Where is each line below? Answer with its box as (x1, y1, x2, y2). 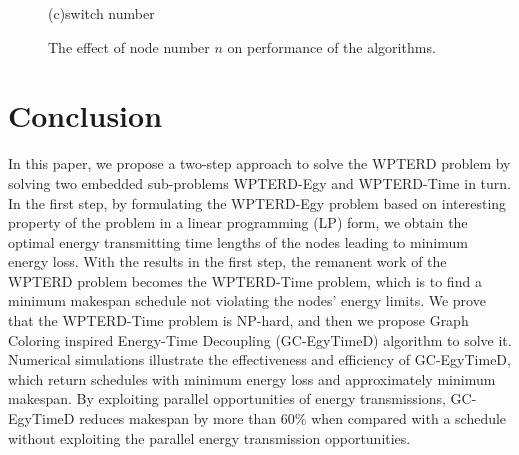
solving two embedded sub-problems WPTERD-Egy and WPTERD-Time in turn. (8, 172, 511, 193)
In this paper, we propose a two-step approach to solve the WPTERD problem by (8, 153, 511, 174)
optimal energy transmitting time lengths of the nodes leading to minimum (8, 231, 468, 252)
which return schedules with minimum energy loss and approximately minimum (8, 368, 496, 389)
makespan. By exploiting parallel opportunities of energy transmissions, (8, 388, 446, 409)
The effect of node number (48, 36, 210, 57)
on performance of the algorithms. (227, 36, 436, 57)
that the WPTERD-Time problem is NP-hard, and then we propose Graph (8, 310, 469, 331)
